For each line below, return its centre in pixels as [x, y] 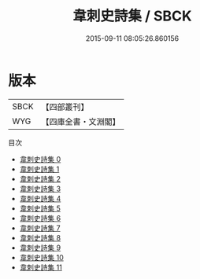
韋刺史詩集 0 [40, 159]
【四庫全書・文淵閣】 [81, 121]
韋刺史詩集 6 [40, 218]
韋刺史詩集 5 [40, 208]
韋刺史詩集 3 [40, 189]
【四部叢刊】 [65, 107]
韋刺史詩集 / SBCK [132, 16]
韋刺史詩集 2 [40, 178]
